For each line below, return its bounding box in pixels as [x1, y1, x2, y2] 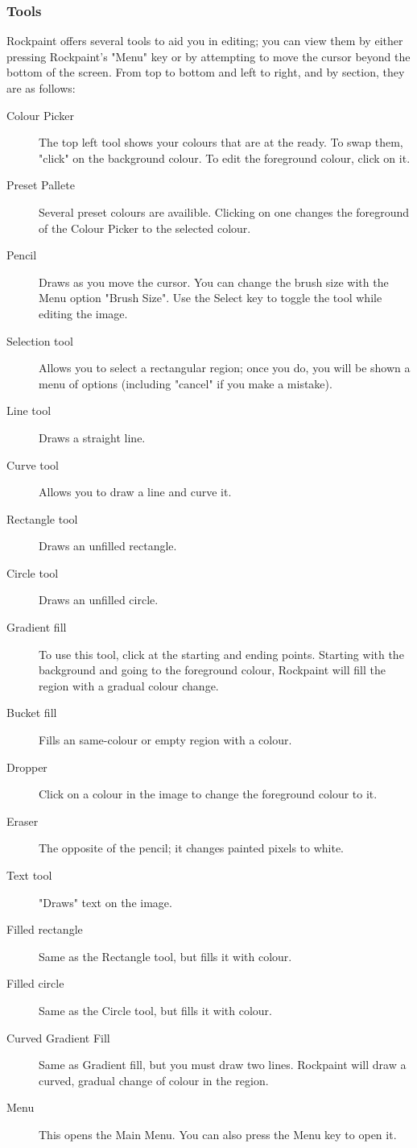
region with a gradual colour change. [39, 677, 219, 694]
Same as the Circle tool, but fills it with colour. [39, 1001, 272, 1018]
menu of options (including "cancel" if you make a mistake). [39, 375, 332, 392]
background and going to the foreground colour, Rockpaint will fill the [39, 661, 386, 678]
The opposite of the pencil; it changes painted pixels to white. [39, 839, 345, 856]
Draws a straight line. [39, 429, 146, 446]
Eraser [6, 812, 39, 829]
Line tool [6, 402, 52, 419]
